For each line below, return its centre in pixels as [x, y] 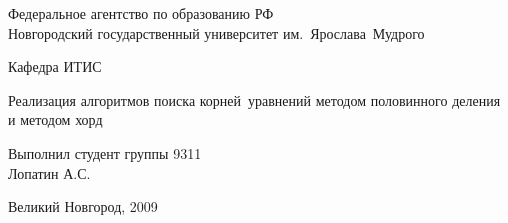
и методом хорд [55, 119]
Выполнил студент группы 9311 [105, 152]
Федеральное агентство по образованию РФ [141, 13]
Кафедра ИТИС [55, 66]
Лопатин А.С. [49, 172]
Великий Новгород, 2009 [83, 206]
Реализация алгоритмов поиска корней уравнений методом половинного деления [254, 99]
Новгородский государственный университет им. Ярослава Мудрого [216, 32]
